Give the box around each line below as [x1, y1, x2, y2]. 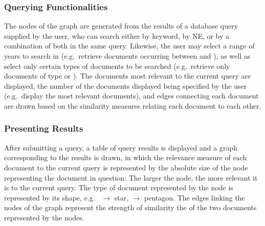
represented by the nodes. [4, 212, 84, 222]
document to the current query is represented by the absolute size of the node [4, 162, 248, 172]
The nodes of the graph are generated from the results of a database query [4, 20, 238, 31]
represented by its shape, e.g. [4, 192, 95, 203]
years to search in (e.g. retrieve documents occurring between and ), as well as [4, 51, 251, 61]
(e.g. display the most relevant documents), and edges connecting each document [4, 90, 259, 101]
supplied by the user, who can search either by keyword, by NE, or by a [4, 30, 230, 41]
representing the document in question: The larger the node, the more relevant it [4, 172, 258, 183]
